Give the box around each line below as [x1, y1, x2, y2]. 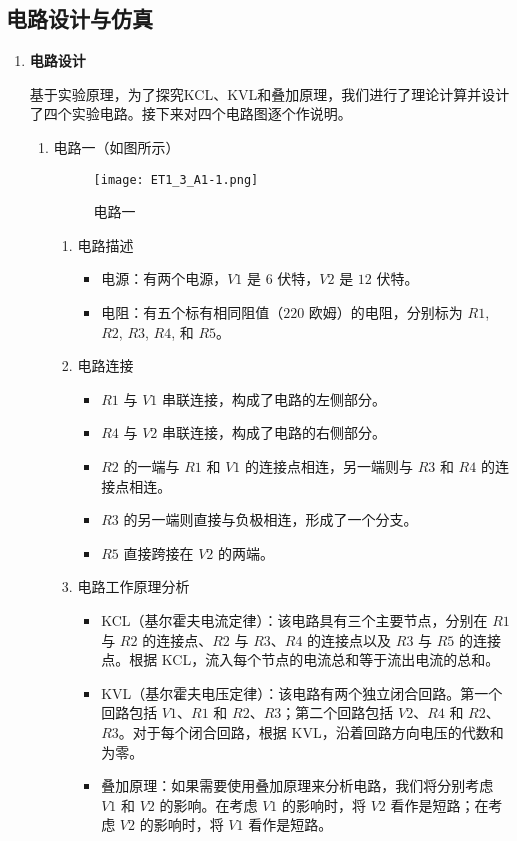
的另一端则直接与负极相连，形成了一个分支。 [123, 509, 418, 530]
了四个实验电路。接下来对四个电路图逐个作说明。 [29, 103, 352, 124]
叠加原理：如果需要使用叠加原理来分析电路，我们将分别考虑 [101, 775, 494, 796]
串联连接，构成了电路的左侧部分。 [161, 388, 386, 409]
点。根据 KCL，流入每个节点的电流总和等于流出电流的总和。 [101, 649, 500, 670]
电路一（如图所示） [53, 136, 180, 157]
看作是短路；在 [390, 794, 489, 815]
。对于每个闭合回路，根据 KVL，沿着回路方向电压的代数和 [118, 721, 504, 742]
